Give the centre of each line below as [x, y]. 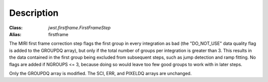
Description [34, 13]
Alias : [15, 34]
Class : [16, 28]
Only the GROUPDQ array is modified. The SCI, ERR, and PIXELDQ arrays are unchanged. [100, 73]
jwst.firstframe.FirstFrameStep [80, 28]
